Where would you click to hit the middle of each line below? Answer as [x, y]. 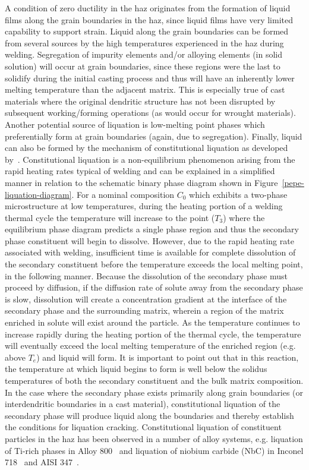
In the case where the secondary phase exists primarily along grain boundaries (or [154, 392]
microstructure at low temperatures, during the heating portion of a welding [144, 206]
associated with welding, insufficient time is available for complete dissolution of [150, 252]
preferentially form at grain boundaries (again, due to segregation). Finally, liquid [154, 136]
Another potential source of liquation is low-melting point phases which [135, 124]
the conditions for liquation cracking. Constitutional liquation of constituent [143, 427]
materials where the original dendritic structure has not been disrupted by [140, 101]
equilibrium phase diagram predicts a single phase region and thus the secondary [152, 229]
